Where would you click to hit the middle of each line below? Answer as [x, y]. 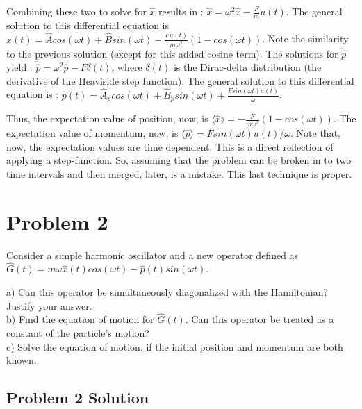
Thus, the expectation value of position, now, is [107, 118]
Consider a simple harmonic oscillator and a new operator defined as [153, 254]
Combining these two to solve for [76, 11]
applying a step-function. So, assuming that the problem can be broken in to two [179, 160]
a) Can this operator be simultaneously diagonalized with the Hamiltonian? [167, 292]
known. [22, 360]
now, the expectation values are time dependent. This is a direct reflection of [170, 146]
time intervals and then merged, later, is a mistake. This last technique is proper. [179, 173]
